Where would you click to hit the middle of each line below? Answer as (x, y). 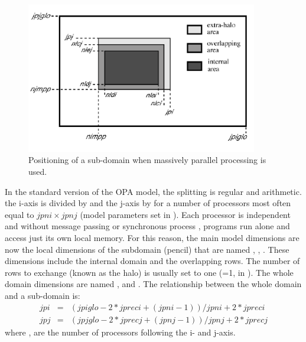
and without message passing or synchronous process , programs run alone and (147, 226)
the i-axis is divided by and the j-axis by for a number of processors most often (148, 203)
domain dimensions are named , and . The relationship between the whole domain (153, 284)
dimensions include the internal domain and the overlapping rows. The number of (152, 261)
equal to (19, 214)
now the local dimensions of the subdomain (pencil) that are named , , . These (147, 249)
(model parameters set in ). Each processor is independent (185, 214)
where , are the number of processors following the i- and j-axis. (120, 332)
